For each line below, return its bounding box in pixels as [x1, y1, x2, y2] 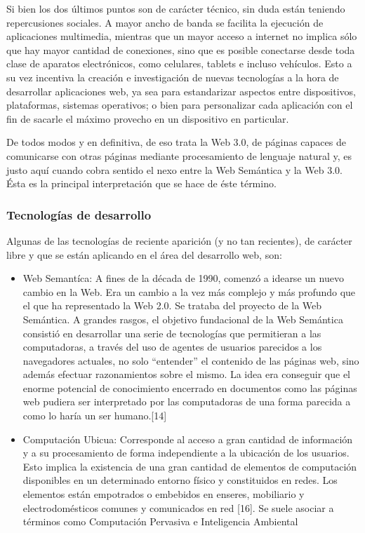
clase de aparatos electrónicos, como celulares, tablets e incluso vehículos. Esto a [6, 56, 352, 71]
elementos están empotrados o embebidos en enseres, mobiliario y [22, 487, 305, 501]
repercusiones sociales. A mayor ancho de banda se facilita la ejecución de [6, 15, 324, 29]
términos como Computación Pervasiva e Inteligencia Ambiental [22, 514, 298, 529]
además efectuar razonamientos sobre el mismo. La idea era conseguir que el [22, 367, 350, 382]
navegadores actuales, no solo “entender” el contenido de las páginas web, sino [22, 353, 359, 367]
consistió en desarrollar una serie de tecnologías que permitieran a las [22, 325, 321, 340]
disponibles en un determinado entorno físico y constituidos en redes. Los [22, 473, 338, 487]
